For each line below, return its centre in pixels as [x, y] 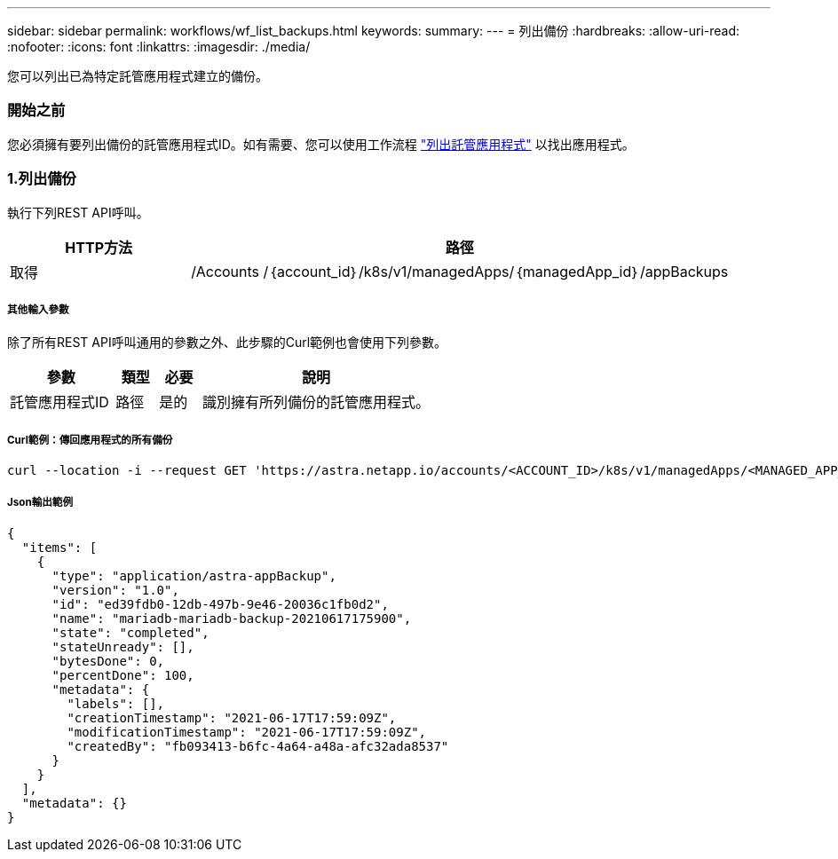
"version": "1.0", [115, 590]
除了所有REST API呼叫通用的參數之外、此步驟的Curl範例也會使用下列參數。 [227, 343]
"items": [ [59, 547]
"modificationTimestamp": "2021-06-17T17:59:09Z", [247, 732]
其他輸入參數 [38, 309]
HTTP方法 [99, 247]
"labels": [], [116, 703]
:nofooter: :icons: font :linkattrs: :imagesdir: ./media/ [159, 47]
